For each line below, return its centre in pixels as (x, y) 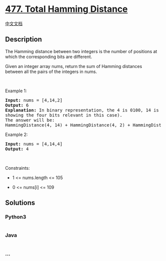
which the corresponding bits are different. (49, 57)
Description (23, 39)
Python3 (16, 217)
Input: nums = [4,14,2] (34, 100)
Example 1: (16, 91)
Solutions (20, 203)
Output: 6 (17, 105)
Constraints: (18, 168)
